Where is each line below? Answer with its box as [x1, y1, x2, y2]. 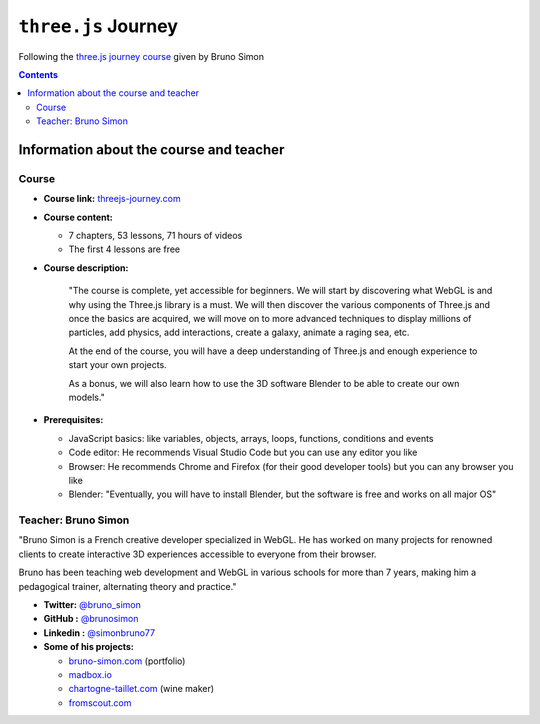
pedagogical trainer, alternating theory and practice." [18, 580, 237, 592]
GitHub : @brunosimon [43, 613, 139, 625]
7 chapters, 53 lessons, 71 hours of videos [68, 230, 243, 242]
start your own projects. [68, 359, 167, 371]
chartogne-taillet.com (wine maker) [68, 683, 215, 695]
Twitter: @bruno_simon [43, 599, 142, 610]
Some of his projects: [43, 641, 135, 653]
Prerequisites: [43, 414, 104, 426]
